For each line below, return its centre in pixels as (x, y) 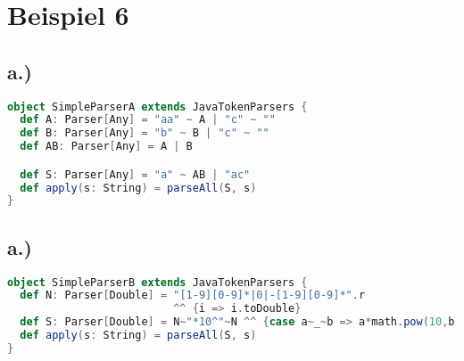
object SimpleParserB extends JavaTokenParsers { (157, 282)
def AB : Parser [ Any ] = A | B (106, 147)
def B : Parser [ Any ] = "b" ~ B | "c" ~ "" (145, 133)
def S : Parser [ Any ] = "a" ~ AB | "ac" (135, 174)
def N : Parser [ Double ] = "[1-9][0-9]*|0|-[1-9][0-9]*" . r (193, 295)
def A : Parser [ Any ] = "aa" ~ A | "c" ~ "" (148, 120)
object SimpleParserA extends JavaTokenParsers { (157, 107)
